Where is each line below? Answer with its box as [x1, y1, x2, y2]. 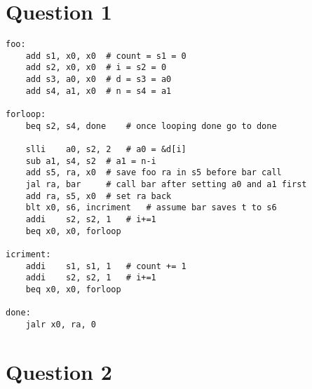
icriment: [6, 249, 51, 259]
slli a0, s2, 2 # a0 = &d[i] [25, 144, 186, 155]
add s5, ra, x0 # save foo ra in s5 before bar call [25, 168, 282, 178]
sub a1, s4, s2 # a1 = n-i [25, 156, 156, 166]
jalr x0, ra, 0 [25, 319, 96, 329]
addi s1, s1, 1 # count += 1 [25, 261, 186, 271]
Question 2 [6, 357, 112, 385]
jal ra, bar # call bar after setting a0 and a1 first [25, 179, 307, 189]
